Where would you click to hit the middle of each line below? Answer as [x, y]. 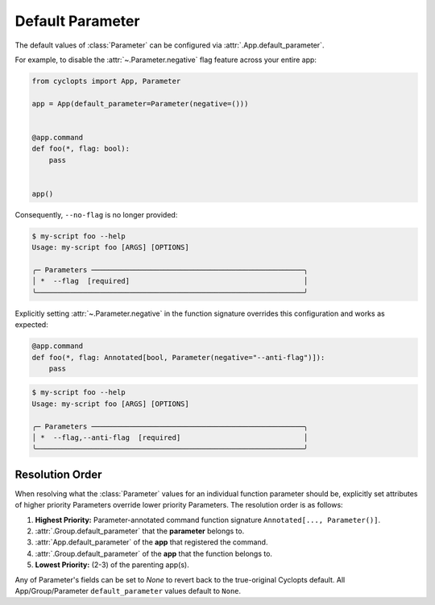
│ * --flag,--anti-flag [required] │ [170, 438]
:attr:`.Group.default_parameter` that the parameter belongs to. [140, 531]
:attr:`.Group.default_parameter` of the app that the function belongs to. [154, 553]
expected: [31, 325]
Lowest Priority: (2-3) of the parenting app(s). [112, 565]
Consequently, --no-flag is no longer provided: [96, 214]
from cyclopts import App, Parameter [106, 81]
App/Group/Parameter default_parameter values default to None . [128, 591]
